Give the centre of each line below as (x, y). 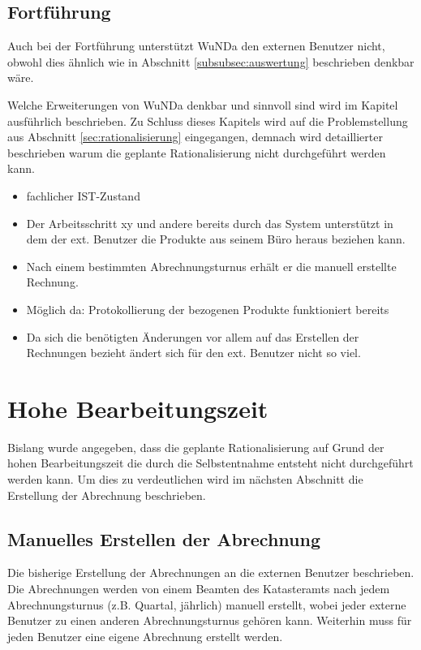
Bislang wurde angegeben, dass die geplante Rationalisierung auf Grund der (196, 447)
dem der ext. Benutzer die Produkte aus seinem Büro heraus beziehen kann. (216, 239)
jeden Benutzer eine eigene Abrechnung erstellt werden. (145, 636)
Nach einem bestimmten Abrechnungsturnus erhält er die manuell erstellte (211, 266)
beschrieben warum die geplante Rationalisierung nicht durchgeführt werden (197, 152)
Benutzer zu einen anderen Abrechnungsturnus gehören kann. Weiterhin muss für (210, 620)
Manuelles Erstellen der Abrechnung (164, 538)
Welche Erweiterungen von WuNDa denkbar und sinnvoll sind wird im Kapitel (203, 104)
